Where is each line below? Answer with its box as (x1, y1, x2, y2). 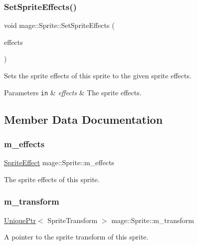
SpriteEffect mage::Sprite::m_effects (4, 157, 114, 168)
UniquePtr (4, 215, 36, 225)
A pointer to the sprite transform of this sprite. (4, 232, 149, 242)
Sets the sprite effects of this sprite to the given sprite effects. (4, 70, 192, 80)
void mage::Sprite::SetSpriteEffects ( (4, 20, 115, 30)
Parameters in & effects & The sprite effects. (4, 87, 142, 97)
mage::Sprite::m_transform (111, 215, 195, 225)
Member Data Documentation (4, 111, 163, 127)
